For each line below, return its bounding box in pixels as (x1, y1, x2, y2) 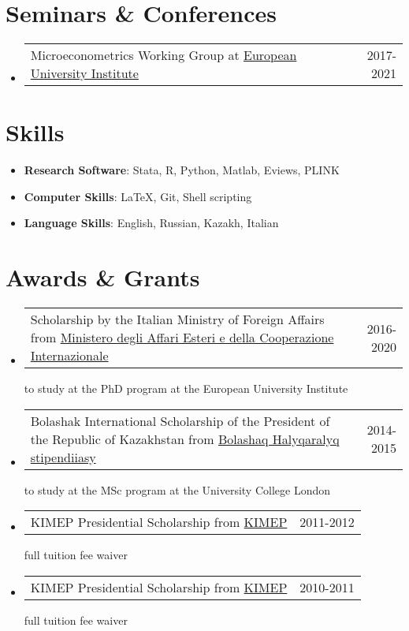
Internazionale (30, 346, 109, 365)
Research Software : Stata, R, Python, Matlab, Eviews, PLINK (24, 162, 340, 178)
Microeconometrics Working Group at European (30, 46, 297, 65)
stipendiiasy (30, 447, 96, 466)
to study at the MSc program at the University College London (24, 481, 330, 498)
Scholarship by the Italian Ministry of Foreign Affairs (30, 310, 325, 329)
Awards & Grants (6, 261, 200, 293)
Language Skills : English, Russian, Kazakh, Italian (24, 215, 279, 231)
